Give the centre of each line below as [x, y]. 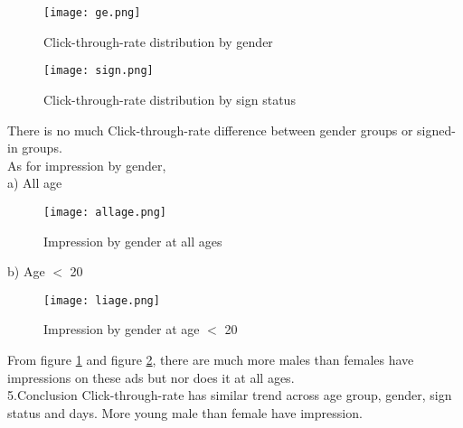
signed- [436, 130]
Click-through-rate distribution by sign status [170, 99]
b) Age [26, 271]
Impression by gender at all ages [133, 241]
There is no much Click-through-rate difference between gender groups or [210, 130]
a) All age [35, 183]
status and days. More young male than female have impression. [185, 412]
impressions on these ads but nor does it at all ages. [151, 377]
